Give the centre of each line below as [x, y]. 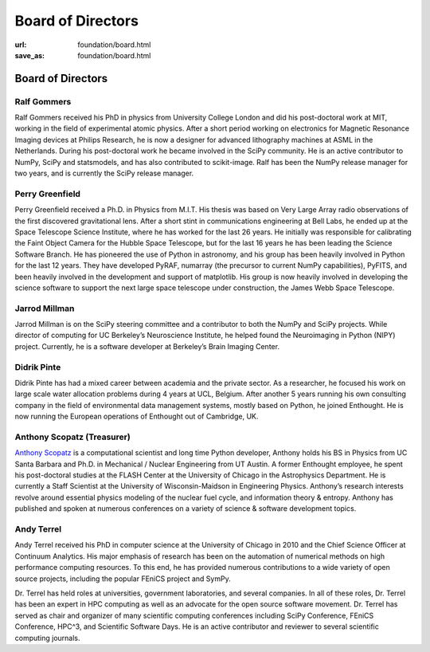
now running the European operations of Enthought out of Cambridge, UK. [137, 416]
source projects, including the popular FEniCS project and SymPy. [123, 579]
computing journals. [47, 638]
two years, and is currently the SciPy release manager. [104, 173]
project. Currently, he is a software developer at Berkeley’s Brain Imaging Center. [147, 346]
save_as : [30, 55]
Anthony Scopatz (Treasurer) [72, 437]
